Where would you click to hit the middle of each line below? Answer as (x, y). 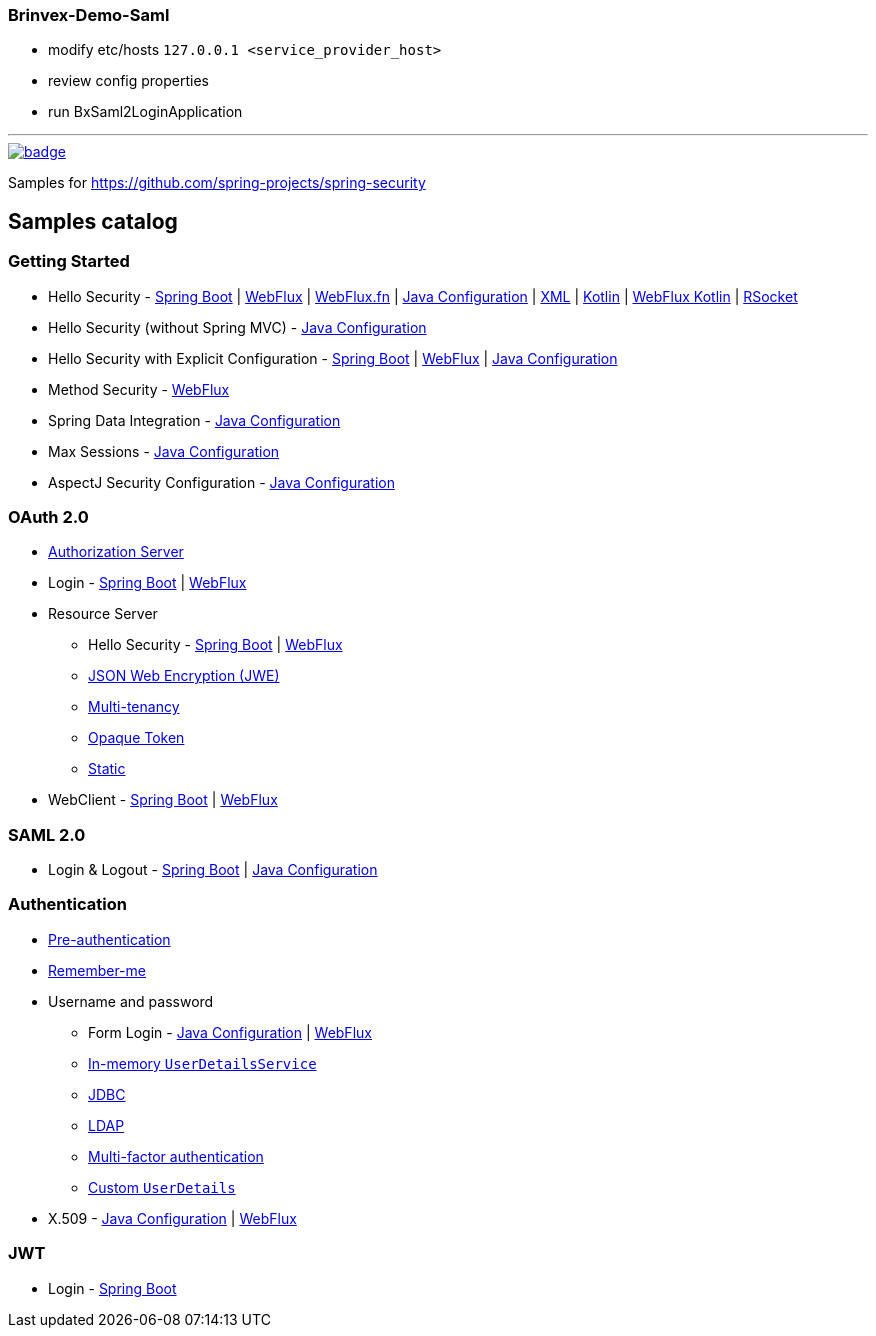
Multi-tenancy (134, 707)
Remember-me (97, 970)
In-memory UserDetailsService (202, 1063)
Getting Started (69, 261)
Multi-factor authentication (176, 1156)
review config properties (128, 81)
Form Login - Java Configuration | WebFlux (230, 1032)
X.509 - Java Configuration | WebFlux (172, 1218)
